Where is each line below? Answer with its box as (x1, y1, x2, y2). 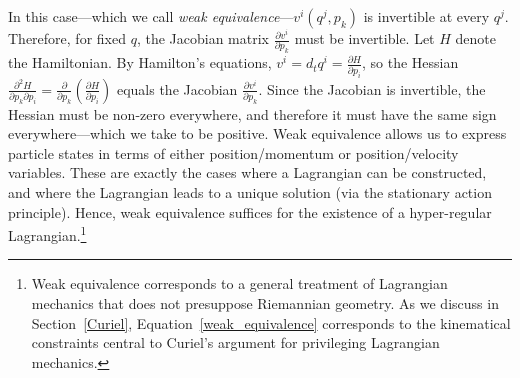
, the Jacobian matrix (136, 28, 269, 49)
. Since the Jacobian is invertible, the (258, 78, 486, 99)
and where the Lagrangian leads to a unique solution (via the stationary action (8, 181, 492, 202)
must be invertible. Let (294, 28, 435, 49)
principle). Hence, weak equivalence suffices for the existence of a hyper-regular (8, 201, 492, 222)
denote (455, 28, 496, 49)
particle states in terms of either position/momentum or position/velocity (8, 142, 459, 163)
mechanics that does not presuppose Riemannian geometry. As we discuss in (31, 293, 499, 313)
